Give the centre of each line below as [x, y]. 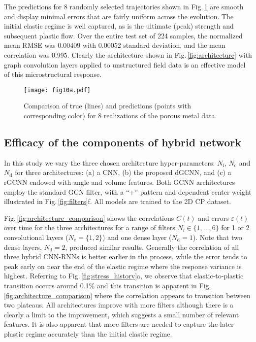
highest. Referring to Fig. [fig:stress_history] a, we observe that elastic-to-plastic [124, 276]
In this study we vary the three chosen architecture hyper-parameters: [110, 162]
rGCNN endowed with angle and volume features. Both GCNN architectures [120, 182]
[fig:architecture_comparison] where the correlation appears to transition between [127, 295]
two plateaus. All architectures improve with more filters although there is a [119, 305]
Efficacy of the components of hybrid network [123, 142]
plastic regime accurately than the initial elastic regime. [88, 333]
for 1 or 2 [235, 227]
